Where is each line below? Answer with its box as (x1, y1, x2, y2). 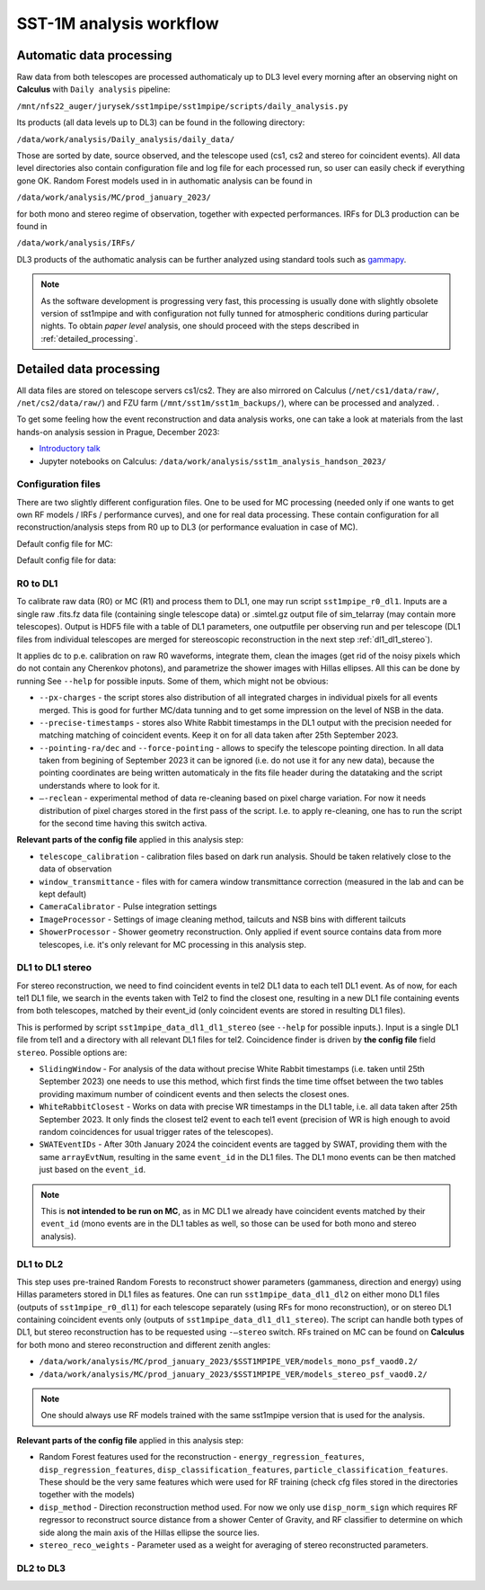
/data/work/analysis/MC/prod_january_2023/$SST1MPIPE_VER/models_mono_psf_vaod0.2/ (39, 1356, 419, 1367)
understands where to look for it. (39, 780, 161, 791)
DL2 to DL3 (16, 1561, 66, 1574)
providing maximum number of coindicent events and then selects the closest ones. (39, 1088, 349, 1099)
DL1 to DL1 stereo (16, 961, 93, 974)
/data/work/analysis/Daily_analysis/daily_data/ (16, 134, 235, 144)
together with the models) (39, 1489, 135, 1500)
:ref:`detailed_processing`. (40, 333, 138, 344)
